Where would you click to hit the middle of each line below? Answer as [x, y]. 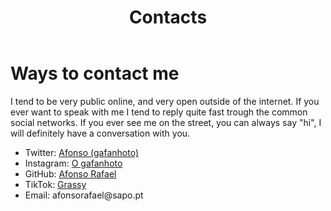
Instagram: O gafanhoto [73, 163]
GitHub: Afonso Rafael [70, 173]
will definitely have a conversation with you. [100, 133]
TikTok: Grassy [55, 184]
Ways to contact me [95, 73]
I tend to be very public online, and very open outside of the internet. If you [165, 101]
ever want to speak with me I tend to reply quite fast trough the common [159, 112]
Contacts [168, 17]
